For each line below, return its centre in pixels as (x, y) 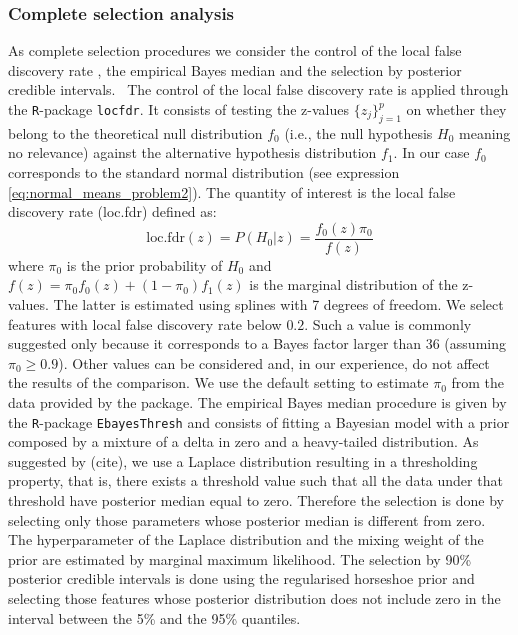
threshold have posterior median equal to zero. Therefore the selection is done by (256, 500)
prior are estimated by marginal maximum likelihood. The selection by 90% (240, 558)
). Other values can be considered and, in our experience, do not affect (274, 362)
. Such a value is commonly (388, 323)
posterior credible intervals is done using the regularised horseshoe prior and (241, 578)
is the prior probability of (144, 264)
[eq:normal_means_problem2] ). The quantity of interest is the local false (232, 191)
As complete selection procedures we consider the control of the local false (235, 50)
